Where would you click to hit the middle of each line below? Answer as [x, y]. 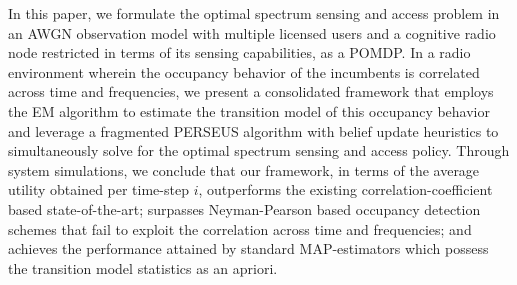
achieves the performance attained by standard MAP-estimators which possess [248, 248]
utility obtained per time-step [98, 189]
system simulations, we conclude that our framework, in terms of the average [244, 169]
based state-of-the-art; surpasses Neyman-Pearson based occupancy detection [244, 208]
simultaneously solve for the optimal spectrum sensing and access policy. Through [259, 150]
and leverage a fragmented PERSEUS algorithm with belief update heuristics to [253, 130]
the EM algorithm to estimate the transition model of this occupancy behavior [249, 110]
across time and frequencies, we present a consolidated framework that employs [251, 91]
